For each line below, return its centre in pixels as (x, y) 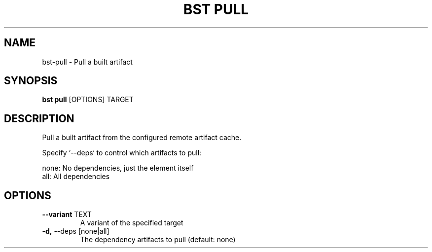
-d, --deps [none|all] (76, 231)
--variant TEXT (67, 215)
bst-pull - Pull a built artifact (87, 62)
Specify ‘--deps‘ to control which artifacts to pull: (122, 153)
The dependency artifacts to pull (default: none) (158, 240)
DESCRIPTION (39, 118)
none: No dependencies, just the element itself (118, 168)
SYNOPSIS (31, 81)
